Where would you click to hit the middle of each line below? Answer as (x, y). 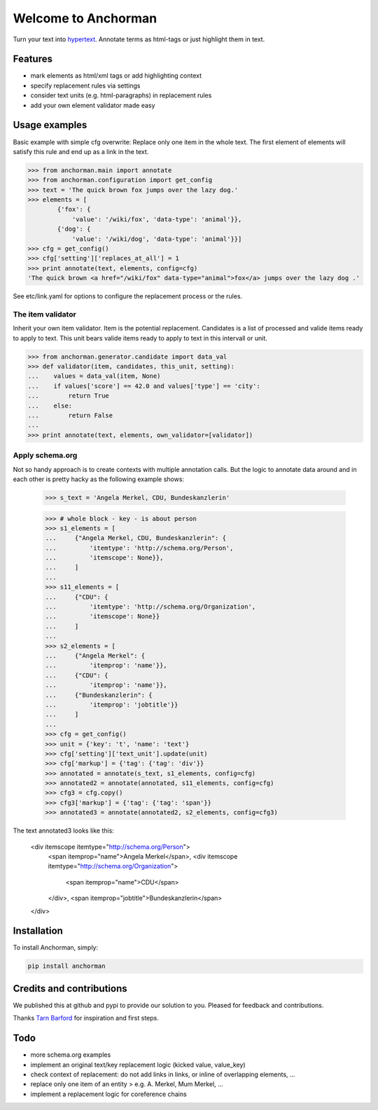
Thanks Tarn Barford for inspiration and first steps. (86, 1018)
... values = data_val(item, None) (94, 376)
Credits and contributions (70, 988)
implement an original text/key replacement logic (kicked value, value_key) (138, 1064)
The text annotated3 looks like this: (64, 831)
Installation (38, 931)
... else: (50, 405)
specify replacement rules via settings (85, 85)
